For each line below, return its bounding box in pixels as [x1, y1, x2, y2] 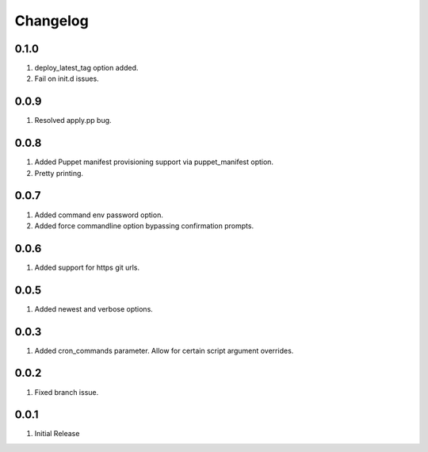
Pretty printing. [34, 168, 83, 178]
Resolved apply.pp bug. [34, 116, 112, 125]
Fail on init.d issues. [34, 74, 99, 83]
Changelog [14, 12, 89, 29]
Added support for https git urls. [34, 262, 140, 272]
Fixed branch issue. [34, 387, 99, 396]
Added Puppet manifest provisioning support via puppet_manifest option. [34, 157, 273, 167]
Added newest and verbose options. [34, 304, 154, 313]
